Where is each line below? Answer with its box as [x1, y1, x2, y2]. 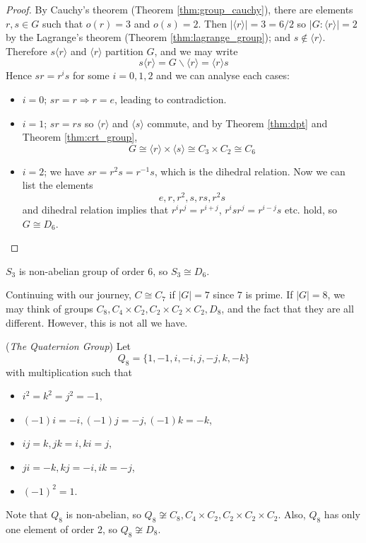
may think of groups [6, 300, 93, 315]
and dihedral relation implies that [22, 202, 169, 217]
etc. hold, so [284, 202, 337, 217]
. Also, [278, 507, 306, 522]
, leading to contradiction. [114, 91, 227, 106]
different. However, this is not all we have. [6, 315, 188, 329]
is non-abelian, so [66, 507, 141, 522]
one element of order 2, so [6, 521, 118, 536]
